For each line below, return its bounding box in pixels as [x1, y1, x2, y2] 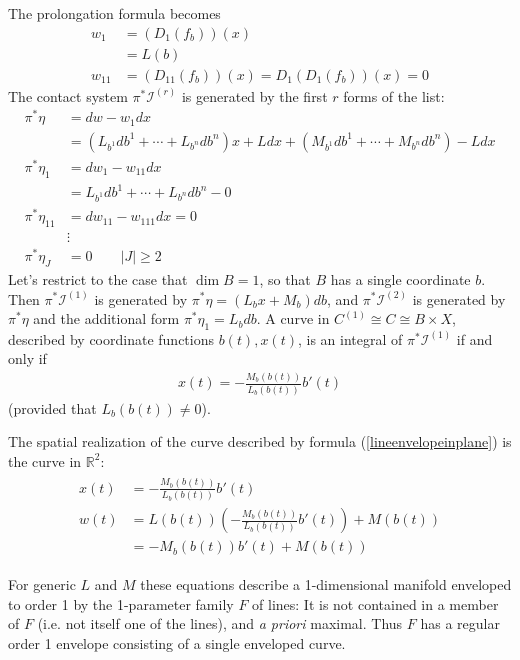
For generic [8, 574, 76, 595]
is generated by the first [181, 85, 328, 106]
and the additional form [33, 308, 180, 329]
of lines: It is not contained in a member [252, 593, 499, 614]
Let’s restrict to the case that [8, 268, 188, 289]
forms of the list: [343, 85, 445, 106]
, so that [259, 268, 311, 289]
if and [456, 328, 493, 349]
